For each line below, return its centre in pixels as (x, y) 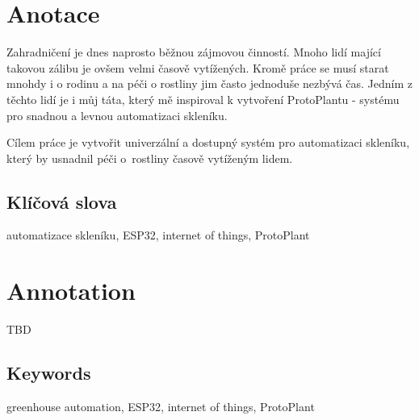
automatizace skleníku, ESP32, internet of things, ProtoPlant (158, 235)
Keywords (49, 373)
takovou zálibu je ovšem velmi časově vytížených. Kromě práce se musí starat (198, 67)
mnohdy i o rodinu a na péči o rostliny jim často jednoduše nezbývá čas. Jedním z (210, 83)
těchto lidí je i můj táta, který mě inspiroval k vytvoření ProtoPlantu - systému (203, 99)
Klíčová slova (62, 201)
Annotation (71, 291)
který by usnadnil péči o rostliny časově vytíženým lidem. (150, 158)
